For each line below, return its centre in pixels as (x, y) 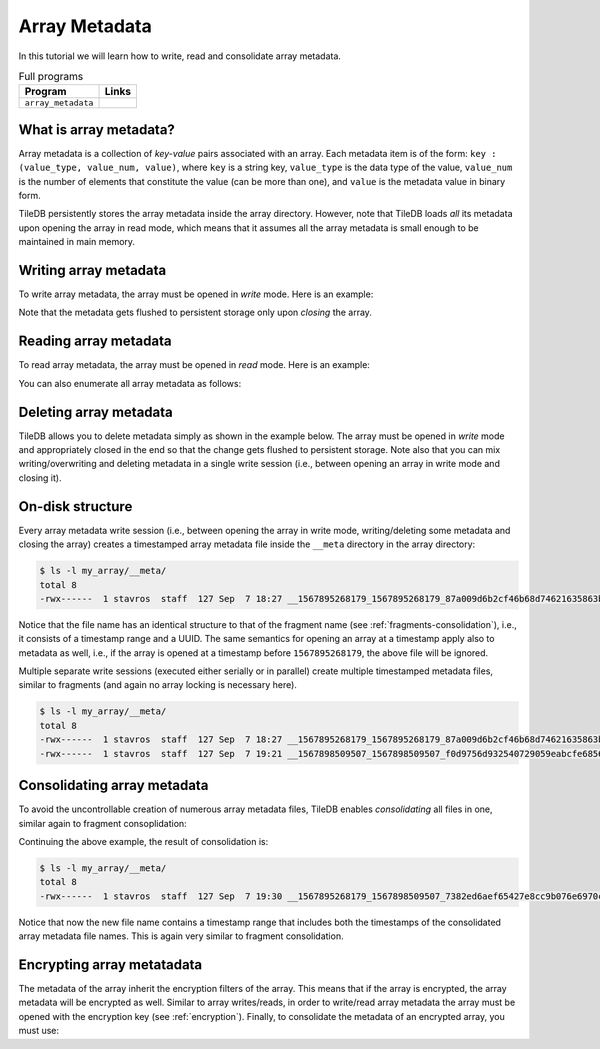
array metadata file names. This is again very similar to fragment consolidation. (181, 936)
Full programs (51, 77)
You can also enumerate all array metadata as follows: (130, 383)
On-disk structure (75, 506)
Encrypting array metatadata (110, 964)
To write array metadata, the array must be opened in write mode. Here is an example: (196, 294)
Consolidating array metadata (113, 785)
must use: (39, 1031)
